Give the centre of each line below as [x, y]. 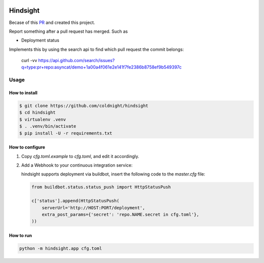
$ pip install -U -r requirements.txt [66, 133]
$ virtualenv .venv [43, 119]
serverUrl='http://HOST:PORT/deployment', [93, 208]
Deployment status [40, 40]
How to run [21, 235]
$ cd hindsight [37, 113]
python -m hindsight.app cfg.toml [61, 248]
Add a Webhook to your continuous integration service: [77, 165]
